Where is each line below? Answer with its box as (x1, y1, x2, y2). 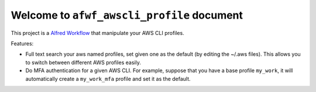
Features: (11, 40, 34, 47)
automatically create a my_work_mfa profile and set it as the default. (25, 75, 191, 82)
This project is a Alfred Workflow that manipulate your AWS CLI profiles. (11, 29, 184, 36)
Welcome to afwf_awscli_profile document (11, 9, 243, 22)
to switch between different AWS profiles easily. (25, 59, 142, 66)
